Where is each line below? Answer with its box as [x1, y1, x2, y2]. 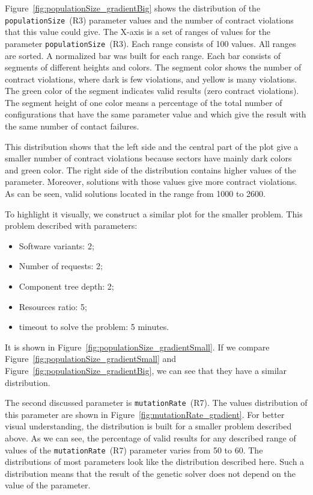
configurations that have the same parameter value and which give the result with [5, 108, 306, 120]
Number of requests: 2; [19, 260, 103, 272]
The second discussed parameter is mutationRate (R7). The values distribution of [5, 396, 308, 409]
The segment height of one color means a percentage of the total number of [5, 96, 282, 108]
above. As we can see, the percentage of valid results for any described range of [5, 432, 296, 444]
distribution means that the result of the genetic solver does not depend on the [5, 467, 296, 479]
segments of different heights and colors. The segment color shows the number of [5, 61, 302, 73]
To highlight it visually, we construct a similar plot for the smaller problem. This [5, 207, 303, 220]
